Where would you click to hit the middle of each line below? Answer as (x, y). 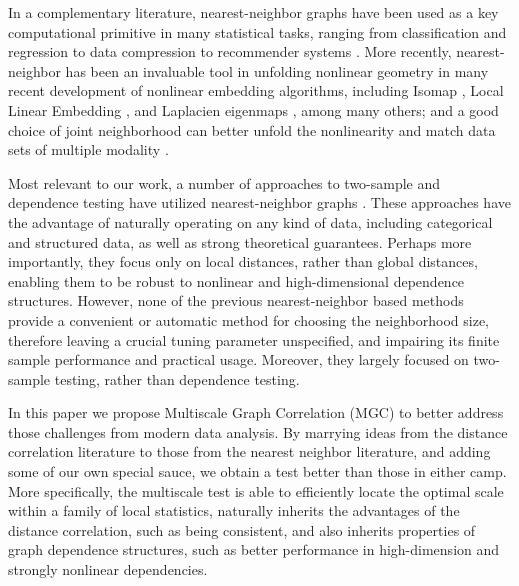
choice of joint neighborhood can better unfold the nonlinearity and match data (252, 129)
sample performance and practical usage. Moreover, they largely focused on (238, 359)
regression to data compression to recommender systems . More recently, (230, 51)
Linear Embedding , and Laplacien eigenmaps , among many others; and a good (253, 109)
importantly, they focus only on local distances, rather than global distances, (243, 261)
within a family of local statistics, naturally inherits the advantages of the (234, 510)
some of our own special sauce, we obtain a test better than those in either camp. (257, 471)
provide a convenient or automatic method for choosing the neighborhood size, (248, 319)
